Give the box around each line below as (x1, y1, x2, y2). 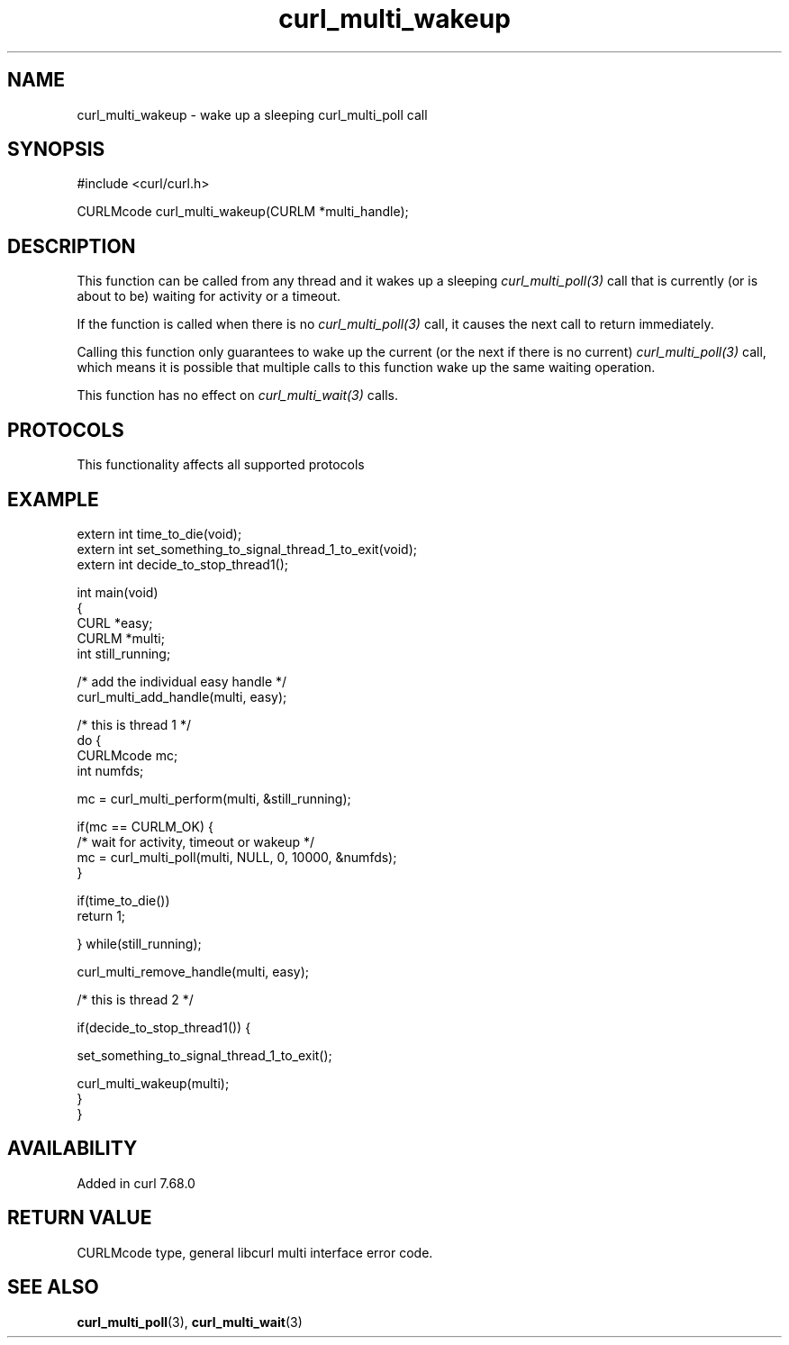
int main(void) (77, 584, 159, 600)
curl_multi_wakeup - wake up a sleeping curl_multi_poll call (77, 106, 428, 123)
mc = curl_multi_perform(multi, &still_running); (77, 790, 351, 806)
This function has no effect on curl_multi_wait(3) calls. (77, 387, 398, 404)
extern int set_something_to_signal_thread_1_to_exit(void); (77, 541, 418, 557)
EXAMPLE (7, 487, 99, 511)
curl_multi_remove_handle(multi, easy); (77, 963, 310, 979)
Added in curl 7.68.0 (77, 1175, 195, 1191)
